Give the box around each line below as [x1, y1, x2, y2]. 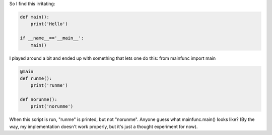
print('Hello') [30, 21, 68, 27]
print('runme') [30, 83, 68, 88]
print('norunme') [30, 103, 74, 109]
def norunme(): [20, 97, 57, 102]
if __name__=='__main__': [20, 35, 84, 41]
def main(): [20, 14, 50, 20]
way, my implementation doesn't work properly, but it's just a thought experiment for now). [9, 123, 198, 129]
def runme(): [20, 75, 52, 81]
